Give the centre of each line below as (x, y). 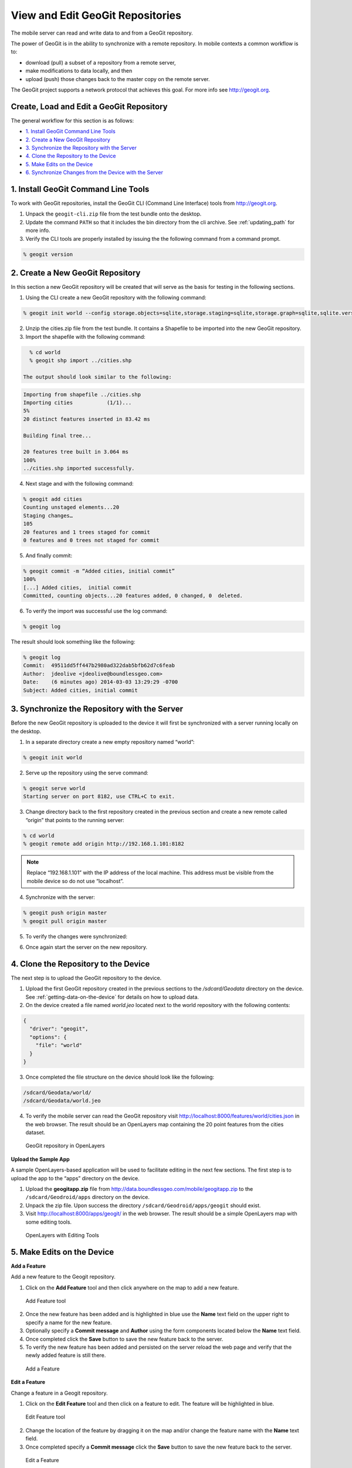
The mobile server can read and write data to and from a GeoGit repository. (102, 33)
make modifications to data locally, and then (79, 71)
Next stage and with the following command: (80, 484)
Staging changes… (48, 516)
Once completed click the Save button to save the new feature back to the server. (124, 1339)
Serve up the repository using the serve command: (87, 773)
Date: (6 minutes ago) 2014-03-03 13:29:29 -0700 (101, 682)
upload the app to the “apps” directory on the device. (75, 1178)
